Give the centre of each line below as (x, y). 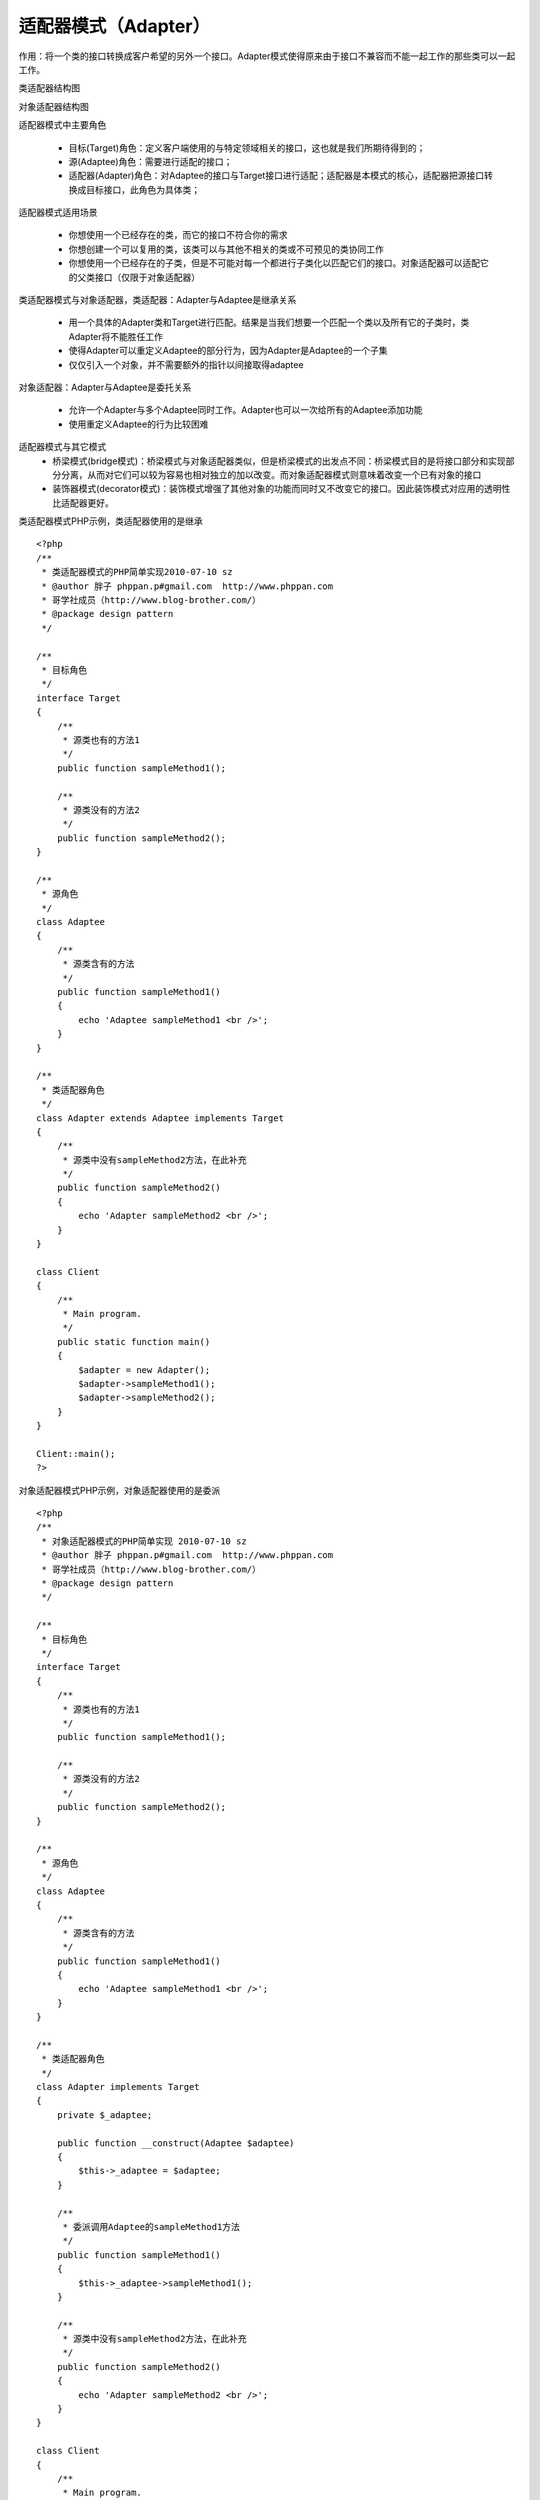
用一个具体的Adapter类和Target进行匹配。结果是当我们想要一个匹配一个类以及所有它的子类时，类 (269, 322)
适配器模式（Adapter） (114, 26)
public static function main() (133, 1341)
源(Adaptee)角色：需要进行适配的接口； (150, 161)
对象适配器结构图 (53, 106)
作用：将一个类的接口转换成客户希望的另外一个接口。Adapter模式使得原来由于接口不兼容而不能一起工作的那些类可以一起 (267, 56)
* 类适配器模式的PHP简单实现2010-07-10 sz (137, 572)
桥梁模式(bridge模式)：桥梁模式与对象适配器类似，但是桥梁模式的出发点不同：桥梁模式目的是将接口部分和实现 (279, 461)
